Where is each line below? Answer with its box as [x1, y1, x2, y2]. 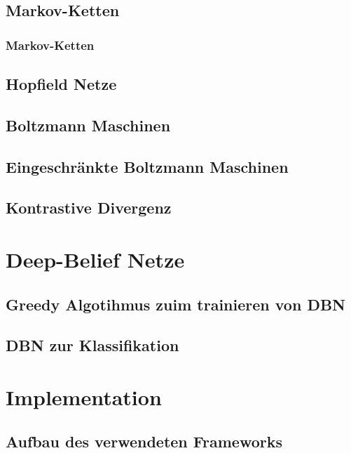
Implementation [6, 382, 162, 411]
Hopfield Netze [6, 73, 117, 95]
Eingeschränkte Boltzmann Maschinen [6, 155, 289, 177]
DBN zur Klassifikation [6, 334, 179, 356]
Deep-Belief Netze [6, 244, 185, 273]
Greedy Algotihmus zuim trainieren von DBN [6, 293, 345, 315]
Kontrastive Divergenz [6, 197, 172, 218]
